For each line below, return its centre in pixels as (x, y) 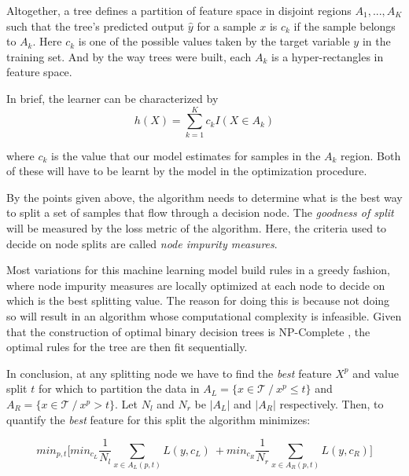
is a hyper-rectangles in (328, 56)
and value (376, 373)
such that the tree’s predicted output (96, 26)
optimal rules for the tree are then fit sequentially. (127, 347)
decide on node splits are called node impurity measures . (142, 243)
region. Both (371, 155)
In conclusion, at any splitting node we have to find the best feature (169, 373)
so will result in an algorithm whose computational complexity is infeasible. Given (204, 316)
